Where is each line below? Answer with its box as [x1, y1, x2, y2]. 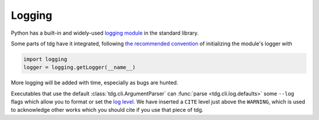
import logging [23, 56, 67, 62]
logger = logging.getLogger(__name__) [23, 64, 136, 71]
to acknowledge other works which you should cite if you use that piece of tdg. [11, 106, 204, 114]
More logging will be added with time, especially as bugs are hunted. [11, 79, 178, 86]
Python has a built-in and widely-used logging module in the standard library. [11, 29, 199, 36]
